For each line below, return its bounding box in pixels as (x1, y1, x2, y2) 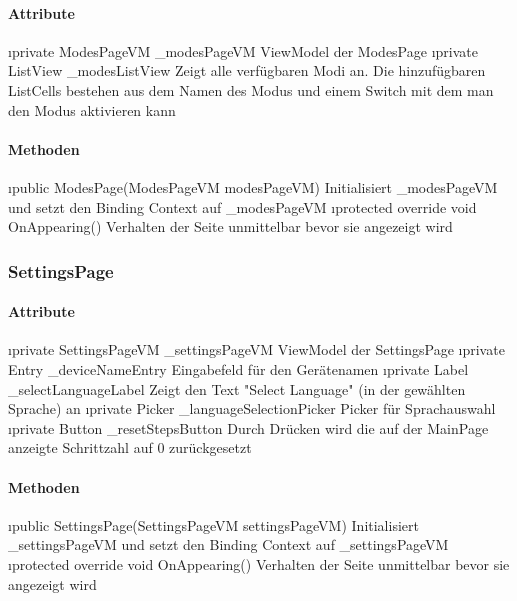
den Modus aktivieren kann (8, 99, 176, 120)
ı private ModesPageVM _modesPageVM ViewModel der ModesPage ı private (8, 40, 478, 61)
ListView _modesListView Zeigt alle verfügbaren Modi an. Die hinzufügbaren (8, 60, 486, 81)
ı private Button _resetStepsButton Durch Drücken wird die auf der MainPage (8, 417, 489, 438)
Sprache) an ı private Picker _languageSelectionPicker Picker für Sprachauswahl (8, 398, 496, 419)
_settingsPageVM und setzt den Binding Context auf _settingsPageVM (8, 534, 449, 555)
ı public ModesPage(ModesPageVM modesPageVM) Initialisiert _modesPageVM (8, 176, 498, 197)
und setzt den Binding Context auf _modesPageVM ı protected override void (8, 196, 477, 217)
